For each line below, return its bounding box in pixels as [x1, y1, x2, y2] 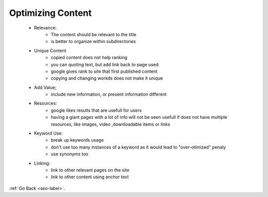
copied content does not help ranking [51, 54, 128, 60]
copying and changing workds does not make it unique [51, 75, 163, 81]
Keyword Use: [34, 130, 63, 136]
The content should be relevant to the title [51, 31, 136, 37]
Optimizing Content [9, 7, 92, 18]
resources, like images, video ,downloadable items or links [51, 121, 171, 127]
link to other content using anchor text [51, 174, 129, 180]
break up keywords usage [51, 137, 104, 143]
